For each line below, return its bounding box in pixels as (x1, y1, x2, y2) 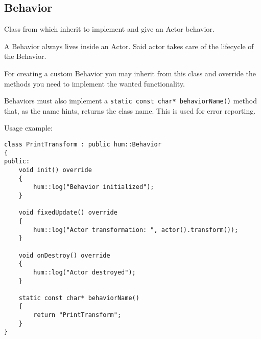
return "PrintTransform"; (33, 311, 122, 319)
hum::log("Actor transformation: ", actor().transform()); (33, 226, 239, 234)
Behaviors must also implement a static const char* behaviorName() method (4, 95, 257, 106)
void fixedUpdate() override (18, 209, 117, 217)
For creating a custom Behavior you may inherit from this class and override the (4, 68, 256, 78)
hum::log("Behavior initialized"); (33, 183, 154, 191)
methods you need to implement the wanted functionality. (4, 78, 185, 89)
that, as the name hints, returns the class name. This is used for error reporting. (4, 105, 256, 116)
